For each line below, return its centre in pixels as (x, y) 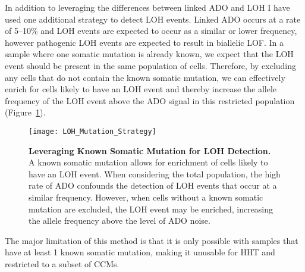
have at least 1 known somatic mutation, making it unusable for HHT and (140, 252)
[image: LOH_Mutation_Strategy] (92, 131)
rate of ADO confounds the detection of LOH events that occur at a (153, 185)
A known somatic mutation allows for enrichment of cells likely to (148, 162)
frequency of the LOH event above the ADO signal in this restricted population (150, 100)
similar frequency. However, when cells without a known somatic (146, 197)
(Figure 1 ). (25, 112)
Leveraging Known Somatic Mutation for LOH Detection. (150, 150)
